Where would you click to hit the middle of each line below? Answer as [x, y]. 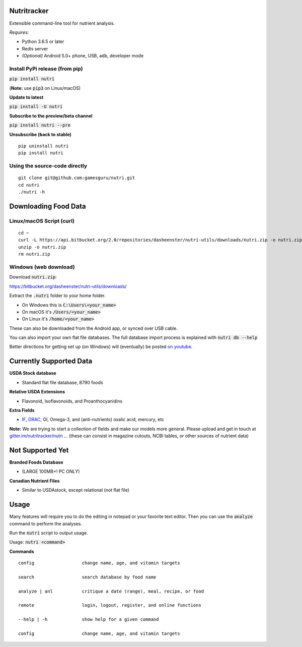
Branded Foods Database [36, 462]
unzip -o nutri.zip [42, 247]
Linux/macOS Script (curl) [42, 221]
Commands [22, 551]
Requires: [19, 32]
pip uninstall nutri [44, 146]
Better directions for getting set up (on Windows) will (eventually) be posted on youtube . [101, 347]
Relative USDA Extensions [37, 392]
